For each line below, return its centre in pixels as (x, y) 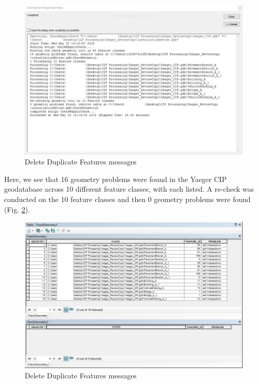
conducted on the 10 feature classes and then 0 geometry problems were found (127, 199)
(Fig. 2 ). (17, 209)
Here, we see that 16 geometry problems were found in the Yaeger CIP (115, 179)
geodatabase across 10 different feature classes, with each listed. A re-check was (129, 189)
